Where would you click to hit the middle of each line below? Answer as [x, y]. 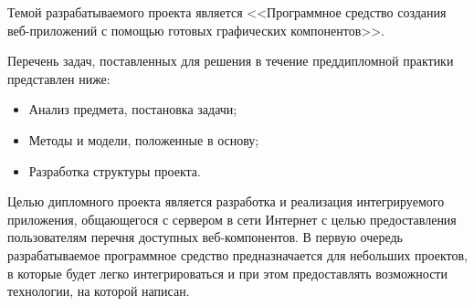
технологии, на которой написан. [99, 291]
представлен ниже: [59, 78]
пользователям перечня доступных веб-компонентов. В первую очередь [205, 237]
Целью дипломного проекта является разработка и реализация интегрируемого [226, 201]
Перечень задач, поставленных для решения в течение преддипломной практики [231, 61]
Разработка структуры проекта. [115, 170]
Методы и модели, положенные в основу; [144, 139]
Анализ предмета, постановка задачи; [133, 109]
